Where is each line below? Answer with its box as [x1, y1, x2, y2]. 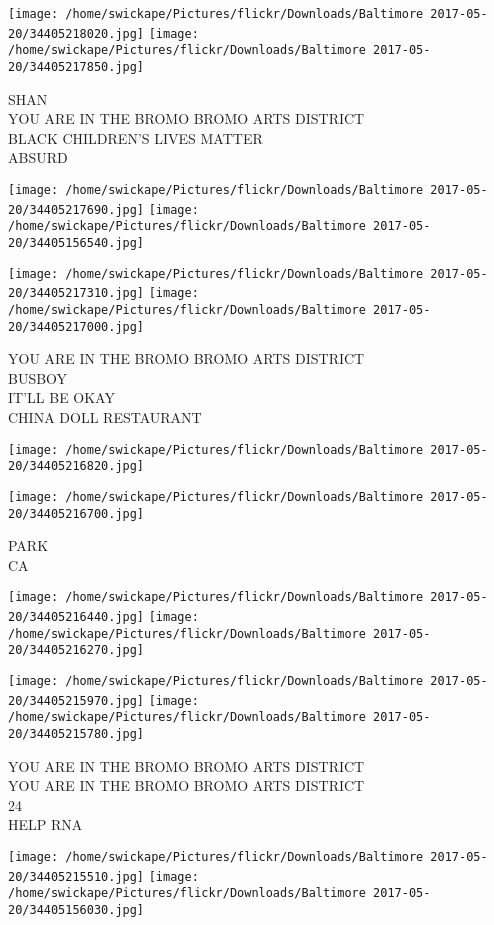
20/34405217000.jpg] [8, 319, 145, 334]
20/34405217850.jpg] [8, 59, 145, 74]
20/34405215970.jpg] [8, 693, 145, 708]
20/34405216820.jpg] [8, 459, 145, 474]
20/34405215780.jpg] [8, 727, 145, 742]
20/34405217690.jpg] [8, 202, 145, 217]
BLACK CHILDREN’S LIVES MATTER [8, 127, 263, 148]
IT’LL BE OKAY [8, 387, 115, 408]
